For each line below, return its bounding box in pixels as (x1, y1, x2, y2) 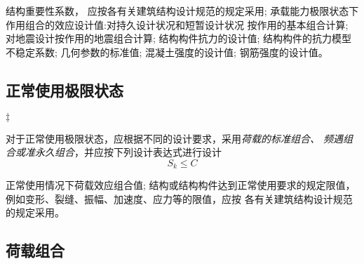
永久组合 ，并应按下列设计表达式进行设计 (34, 145, 222, 159)
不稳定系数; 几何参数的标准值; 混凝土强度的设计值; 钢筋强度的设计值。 (6, 44, 328, 59)
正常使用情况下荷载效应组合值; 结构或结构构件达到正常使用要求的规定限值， (6, 178, 356, 192)
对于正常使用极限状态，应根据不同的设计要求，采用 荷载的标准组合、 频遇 (6, 131, 344, 145)
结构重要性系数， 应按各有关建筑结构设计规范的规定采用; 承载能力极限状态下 (6, 4, 359, 18)
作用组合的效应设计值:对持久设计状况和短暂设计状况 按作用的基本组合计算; (6, 17, 349, 32)
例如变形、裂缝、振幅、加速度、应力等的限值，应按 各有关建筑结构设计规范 (6, 191, 353, 206)
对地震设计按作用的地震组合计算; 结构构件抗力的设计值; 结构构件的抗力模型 (6, 31, 352, 46)
